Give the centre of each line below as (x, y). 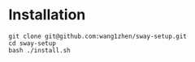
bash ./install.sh (39, 50)
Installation (47, 15)
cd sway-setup (32, 43)
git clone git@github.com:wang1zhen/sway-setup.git (97, 36)
